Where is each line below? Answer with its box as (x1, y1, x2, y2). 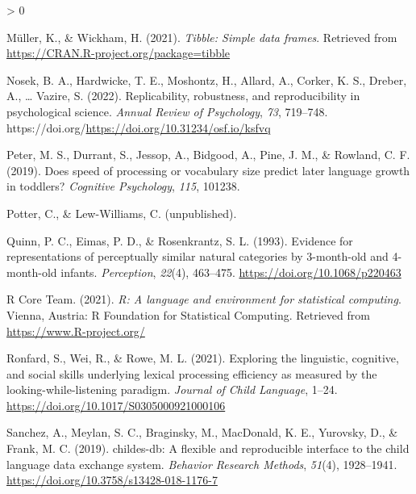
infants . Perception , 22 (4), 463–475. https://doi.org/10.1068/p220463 (60, 263, 401, 280)
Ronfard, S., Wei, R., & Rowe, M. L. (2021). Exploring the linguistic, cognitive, (6, 350, 399, 366)
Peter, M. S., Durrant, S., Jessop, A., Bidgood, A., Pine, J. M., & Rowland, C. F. (6, 146, 410, 163)
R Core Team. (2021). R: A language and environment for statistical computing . (6, 291, 401, 308)
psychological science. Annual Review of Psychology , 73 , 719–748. (6, 103, 328, 119)
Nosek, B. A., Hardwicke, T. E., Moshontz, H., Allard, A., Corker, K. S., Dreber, (6, 71, 407, 88)
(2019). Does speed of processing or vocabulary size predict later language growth (6, 161, 410, 178)
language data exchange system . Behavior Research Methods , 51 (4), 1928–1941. (6, 455, 397, 472)
